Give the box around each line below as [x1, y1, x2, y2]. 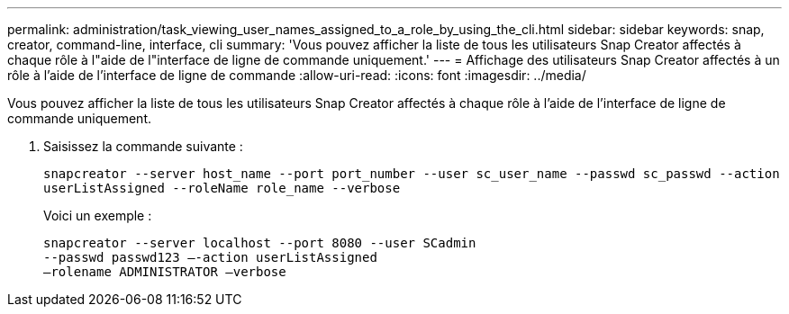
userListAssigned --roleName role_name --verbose [43, 181, 401, 195]
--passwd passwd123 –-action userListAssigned [43, 250, 377, 265]
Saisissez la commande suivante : [43, 139, 243, 154]
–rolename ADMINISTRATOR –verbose [43, 265, 286, 279]
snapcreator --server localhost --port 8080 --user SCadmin [43, 236, 476, 250]
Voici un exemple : [43, 208, 152, 223]
